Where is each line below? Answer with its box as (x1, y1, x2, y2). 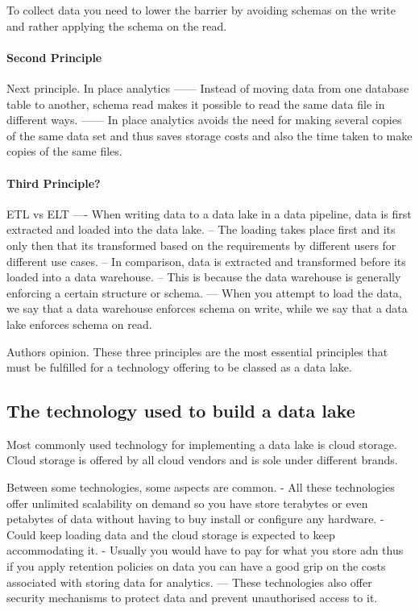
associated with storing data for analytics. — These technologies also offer (6, 573, 372, 590)
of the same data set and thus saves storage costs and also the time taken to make (6, 127, 413, 143)
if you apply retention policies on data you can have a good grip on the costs (6, 558, 386, 575)
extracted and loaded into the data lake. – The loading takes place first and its (6, 221, 396, 238)
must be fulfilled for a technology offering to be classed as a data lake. (6, 359, 352, 376)
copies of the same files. (6, 143, 122, 160)
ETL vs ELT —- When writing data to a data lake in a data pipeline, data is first (6, 205, 412, 222)
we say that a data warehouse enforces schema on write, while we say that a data (6, 300, 408, 317)
